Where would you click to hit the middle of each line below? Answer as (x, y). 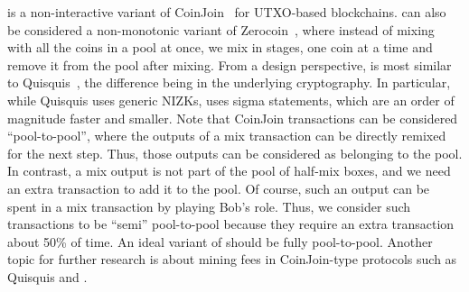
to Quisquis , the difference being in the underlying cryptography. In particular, (229, 82)
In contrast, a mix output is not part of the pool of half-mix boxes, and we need (229, 171)
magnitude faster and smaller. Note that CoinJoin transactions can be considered (233, 118)
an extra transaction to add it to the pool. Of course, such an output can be (219, 188)
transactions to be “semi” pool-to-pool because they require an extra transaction (231, 224)
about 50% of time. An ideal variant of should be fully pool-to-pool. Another (220, 241)
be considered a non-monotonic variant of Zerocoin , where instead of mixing (221, 29)
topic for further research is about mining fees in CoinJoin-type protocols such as (232, 259)
